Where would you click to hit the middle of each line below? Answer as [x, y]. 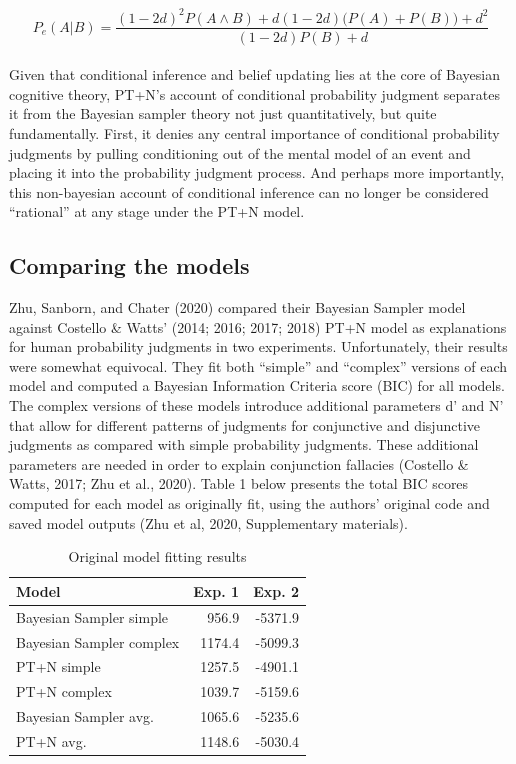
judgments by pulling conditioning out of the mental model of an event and [240, 152]
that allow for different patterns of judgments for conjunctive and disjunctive [244, 424]
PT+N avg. [51, 740]
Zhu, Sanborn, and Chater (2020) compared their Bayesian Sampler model [237, 307]
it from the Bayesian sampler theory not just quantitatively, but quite [223, 113]
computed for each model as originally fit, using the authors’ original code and [249, 503]
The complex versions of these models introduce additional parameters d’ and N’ [256, 405]
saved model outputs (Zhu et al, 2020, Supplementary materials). [208, 522]
